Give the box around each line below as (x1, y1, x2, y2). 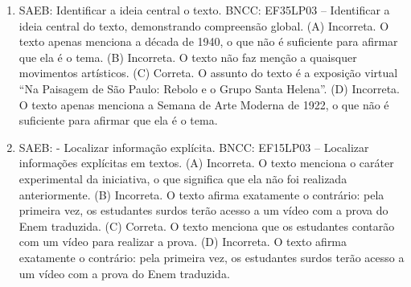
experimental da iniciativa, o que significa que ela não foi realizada (18, 170, 347, 187)
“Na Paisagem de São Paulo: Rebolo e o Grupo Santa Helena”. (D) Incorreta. (18, 80, 400, 96)
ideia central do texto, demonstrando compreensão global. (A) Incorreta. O (18, 17, 389, 34)
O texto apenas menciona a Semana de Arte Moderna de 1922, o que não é (18, 96, 389, 113)
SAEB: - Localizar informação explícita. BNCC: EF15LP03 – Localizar (18, 138, 369, 155)
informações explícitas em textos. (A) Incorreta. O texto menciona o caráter (18, 154, 394, 171)
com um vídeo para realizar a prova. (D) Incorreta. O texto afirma (18, 233, 347, 250)
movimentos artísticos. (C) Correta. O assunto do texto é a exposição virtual (18, 64, 398, 81)
